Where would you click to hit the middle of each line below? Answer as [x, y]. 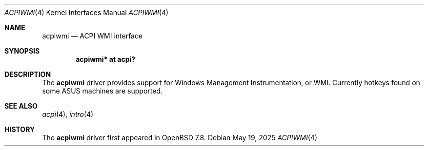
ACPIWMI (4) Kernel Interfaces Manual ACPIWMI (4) [87, 12]
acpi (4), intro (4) [68, 114]
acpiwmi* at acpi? [106, 59]
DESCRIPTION [28, 74]
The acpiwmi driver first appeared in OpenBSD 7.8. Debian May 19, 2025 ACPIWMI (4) [180, 138]
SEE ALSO [21, 106]
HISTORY [20, 129]
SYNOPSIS [22, 51]
